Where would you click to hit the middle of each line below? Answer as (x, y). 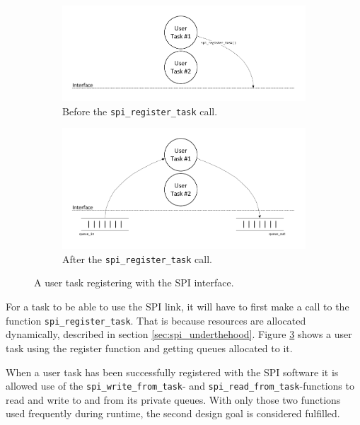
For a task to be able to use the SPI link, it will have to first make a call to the (178, 307)
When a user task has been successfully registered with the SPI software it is (172, 372)
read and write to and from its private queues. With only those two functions (173, 399)
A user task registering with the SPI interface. (134, 283)
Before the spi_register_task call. (140, 111)
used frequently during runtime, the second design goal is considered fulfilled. (173, 413)
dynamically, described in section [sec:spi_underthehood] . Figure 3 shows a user (179, 334)
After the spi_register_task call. (137, 258)
